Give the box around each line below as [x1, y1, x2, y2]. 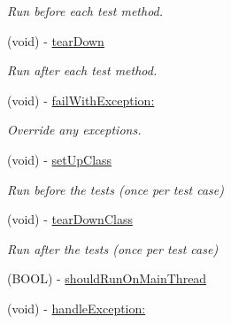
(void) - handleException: [7, 298, 146, 317]
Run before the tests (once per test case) [7, 180, 224, 198]
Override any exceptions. [7, 120, 142, 139]
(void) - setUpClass [7, 150, 112, 168]
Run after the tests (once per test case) [7, 239, 219, 258]
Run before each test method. [7, 2, 164, 19]
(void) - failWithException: [7, 90, 155, 109]
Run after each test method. [7, 61, 158, 80]
